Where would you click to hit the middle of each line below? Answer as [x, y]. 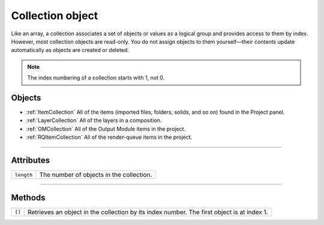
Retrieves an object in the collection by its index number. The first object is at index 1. [148, 212]
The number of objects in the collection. [96, 175]
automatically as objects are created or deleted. [70, 50]
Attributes [31, 160]
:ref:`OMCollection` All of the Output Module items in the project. [106, 129]
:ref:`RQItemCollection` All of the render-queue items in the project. [109, 137]
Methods [28, 197]
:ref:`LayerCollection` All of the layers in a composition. [94, 120]
